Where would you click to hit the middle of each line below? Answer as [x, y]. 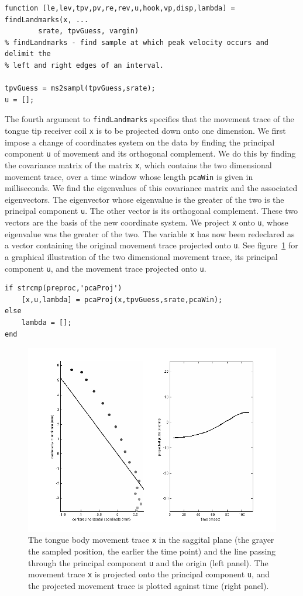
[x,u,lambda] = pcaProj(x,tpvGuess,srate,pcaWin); [122, 299]
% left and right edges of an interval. [85, 65]
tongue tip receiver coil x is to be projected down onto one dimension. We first [145, 130]
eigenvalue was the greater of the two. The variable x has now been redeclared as [150, 233]
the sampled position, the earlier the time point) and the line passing [152, 551]
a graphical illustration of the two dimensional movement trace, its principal [141, 257]
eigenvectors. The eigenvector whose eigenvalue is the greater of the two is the [144, 199]
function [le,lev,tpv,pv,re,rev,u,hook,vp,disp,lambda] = [120, 8]
